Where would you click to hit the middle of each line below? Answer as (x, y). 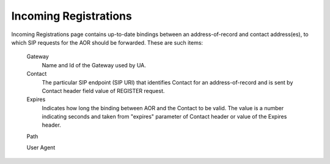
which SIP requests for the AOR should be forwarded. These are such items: (107, 42)
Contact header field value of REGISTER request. (103, 91)
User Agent (41, 147)
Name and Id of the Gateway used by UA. (94, 65)
